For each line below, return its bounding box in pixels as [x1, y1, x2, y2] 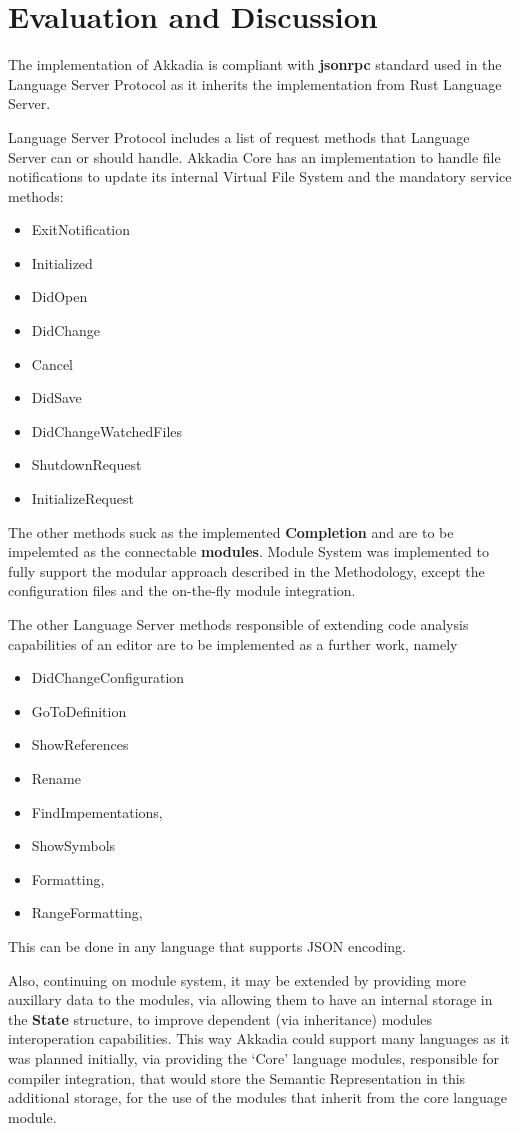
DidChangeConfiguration [31, 667, 185, 688]
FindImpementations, [31, 801, 163, 822]
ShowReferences [31, 734, 129, 755]
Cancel [31, 353, 74, 374]
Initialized [31, 252, 93, 273]
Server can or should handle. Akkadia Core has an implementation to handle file [8, 146, 501, 167]
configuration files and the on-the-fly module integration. [8, 580, 356, 601]
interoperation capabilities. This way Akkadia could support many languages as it [8, 1028, 510, 1049]
